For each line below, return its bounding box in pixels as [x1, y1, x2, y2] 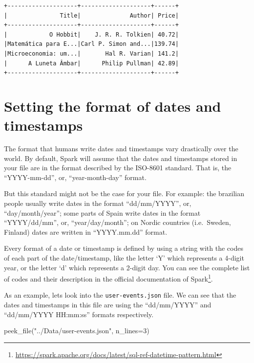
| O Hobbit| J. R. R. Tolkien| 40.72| [4, 31, 179, 38]
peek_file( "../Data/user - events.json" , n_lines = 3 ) [4, 325, 149, 336]
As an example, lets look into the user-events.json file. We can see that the [4, 290, 236, 300]
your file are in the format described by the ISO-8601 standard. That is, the [4, 162, 232, 173]
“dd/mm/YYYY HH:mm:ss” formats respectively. [4, 309, 154, 319]
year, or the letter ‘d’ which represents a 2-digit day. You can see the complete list [4, 262, 250, 272]
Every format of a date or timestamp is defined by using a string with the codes [4, 243, 243, 253]
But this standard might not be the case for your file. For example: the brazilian [4, 188, 245, 199]
